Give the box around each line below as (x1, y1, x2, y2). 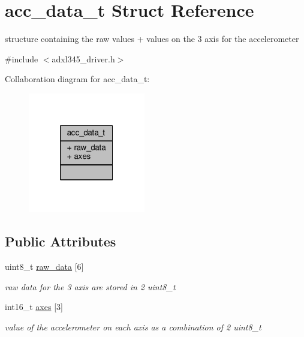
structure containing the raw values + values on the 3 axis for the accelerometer (5, 32, 299, 45)
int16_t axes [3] (5, 300, 63, 313)
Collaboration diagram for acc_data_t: (5, 73, 150, 85)
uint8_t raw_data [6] (5, 260, 84, 273)
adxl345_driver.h (52, 52, 115, 65)
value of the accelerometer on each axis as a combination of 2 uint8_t (5, 320, 261, 333)
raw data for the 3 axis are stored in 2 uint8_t (5, 280, 176, 293)
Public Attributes (5, 232, 116, 251)
